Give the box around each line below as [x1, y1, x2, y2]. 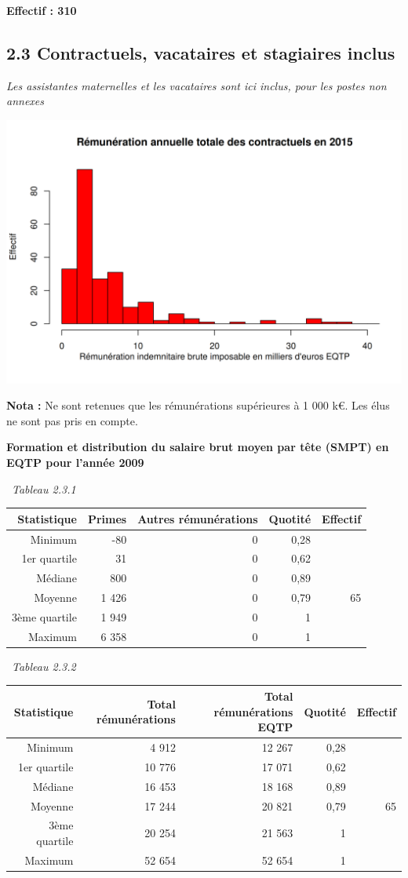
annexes [6, 93, 44, 109]
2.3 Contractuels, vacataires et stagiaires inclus [6, 40, 395, 64]
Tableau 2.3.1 [12, 480, 76, 497]
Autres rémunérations [137, 510, 258, 526]
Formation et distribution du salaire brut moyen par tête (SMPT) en [6, 439, 389, 455]
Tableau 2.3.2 [12, 658, 76, 674]
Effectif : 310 [6, 2, 77, 18]
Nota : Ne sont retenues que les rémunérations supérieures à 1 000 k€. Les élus [6, 397, 390, 413]
